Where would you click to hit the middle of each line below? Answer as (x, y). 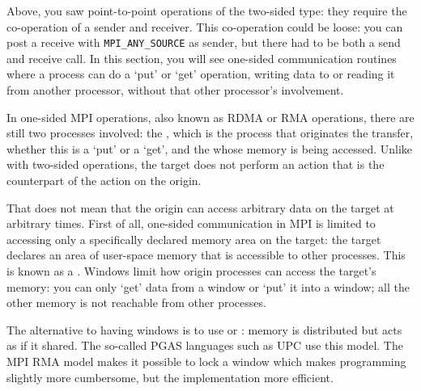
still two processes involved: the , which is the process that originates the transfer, (210, 133)
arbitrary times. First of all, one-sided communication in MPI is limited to (191, 223)
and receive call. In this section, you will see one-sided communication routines (202, 58)
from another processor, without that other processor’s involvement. (175, 90)
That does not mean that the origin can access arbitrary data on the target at (200, 207)
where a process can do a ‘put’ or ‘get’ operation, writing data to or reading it (201, 74)
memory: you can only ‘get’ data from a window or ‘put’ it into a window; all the (208, 286)
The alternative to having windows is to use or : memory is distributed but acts (204, 329)
